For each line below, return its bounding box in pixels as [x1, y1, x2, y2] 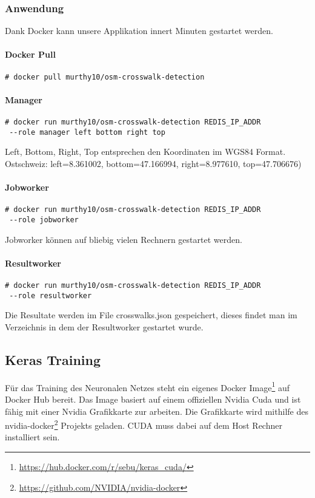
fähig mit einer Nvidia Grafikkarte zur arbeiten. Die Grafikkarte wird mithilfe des [5, 404, 308, 417]
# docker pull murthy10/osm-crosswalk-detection [5, 72, 205, 81]
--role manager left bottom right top [9, 128, 165, 137]
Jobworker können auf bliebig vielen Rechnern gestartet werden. [5, 233, 242, 245]
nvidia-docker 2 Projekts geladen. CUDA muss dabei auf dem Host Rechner [5, 417, 282, 431]
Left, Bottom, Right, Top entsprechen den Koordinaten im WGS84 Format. [5, 145, 286, 158]
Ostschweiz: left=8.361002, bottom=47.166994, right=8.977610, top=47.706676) [5, 157, 302, 169]
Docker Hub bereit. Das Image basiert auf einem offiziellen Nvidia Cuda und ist [5, 393, 301, 406]
